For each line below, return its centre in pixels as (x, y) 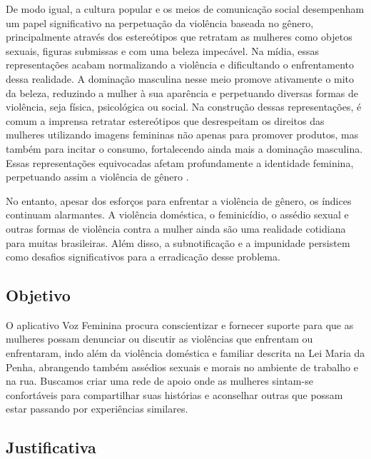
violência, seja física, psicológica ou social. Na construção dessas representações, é (184, 107)
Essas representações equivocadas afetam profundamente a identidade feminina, (180, 162)
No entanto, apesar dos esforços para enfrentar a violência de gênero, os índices (179, 200)
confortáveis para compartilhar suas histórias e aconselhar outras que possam (174, 394)
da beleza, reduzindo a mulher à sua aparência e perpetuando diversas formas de (182, 92)
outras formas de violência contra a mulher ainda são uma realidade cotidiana (176, 228)
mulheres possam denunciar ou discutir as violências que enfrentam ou (159, 339)
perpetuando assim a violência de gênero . (97, 177)
